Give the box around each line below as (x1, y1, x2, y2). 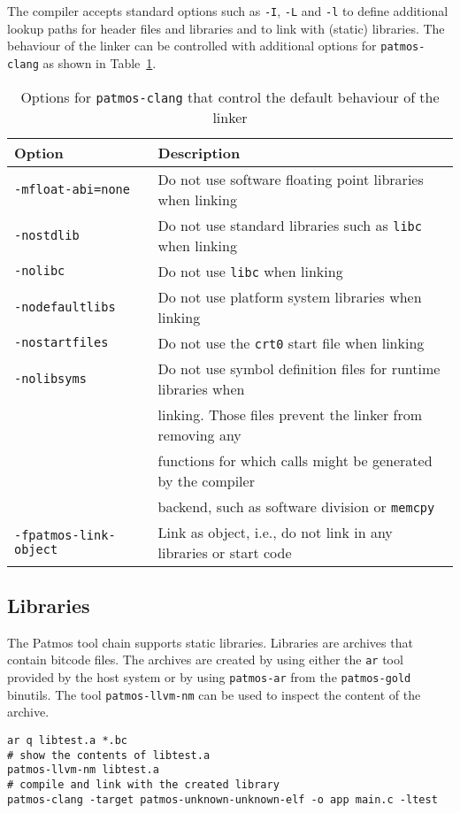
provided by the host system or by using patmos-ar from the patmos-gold (7, 668, 411, 686)
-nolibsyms (14, 371, 87, 386)
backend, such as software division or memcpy (157, 495, 435, 517)
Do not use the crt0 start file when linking (157, 332, 425, 353)
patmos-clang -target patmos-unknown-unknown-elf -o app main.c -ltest (7, 793, 438, 806)
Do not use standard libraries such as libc (157, 214, 422, 235)
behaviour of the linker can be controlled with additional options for (7, 36, 377, 55)
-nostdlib (14, 227, 80, 242)
